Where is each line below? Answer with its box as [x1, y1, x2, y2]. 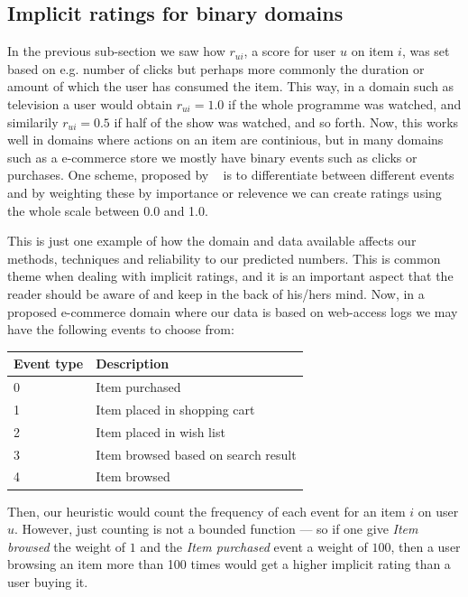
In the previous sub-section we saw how [7, 42, 225, 61]
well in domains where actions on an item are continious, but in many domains [7, 130, 444, 149]
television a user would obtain [7, 94, 172, 113]
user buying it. [7, 572, 88, 591]
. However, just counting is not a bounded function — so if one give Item [14, 519, 418, 538]
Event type [14, 354, 84, 373]
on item [351, 42, 394, 61]
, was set [401, 42, 450, 61]
